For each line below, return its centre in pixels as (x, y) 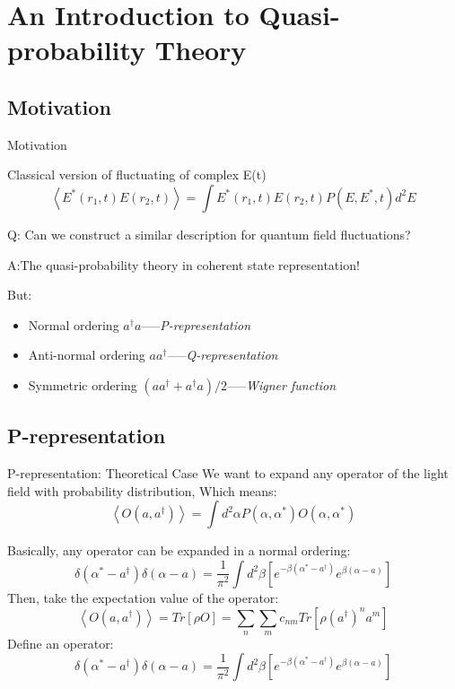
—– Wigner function (282, 384)
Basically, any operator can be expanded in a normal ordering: (179, 550)
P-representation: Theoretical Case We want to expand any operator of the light (228, 473)
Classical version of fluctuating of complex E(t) (137, 174)
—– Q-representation (223, 355)
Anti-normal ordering (87, 355)
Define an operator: (61, 643)
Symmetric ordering (83, 384)
